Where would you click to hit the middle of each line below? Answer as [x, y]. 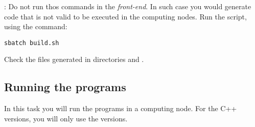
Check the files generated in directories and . [74, 59]
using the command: [36, 26]
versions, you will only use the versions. [66, 118]
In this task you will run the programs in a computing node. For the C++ [121, 108]
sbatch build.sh [32, 43]
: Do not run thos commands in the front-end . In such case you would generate [128, 6]
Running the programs [65, 87]
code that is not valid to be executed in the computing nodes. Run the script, [125, 16]
